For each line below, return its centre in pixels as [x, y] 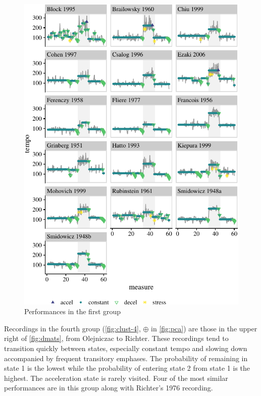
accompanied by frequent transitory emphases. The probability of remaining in [126, 358]
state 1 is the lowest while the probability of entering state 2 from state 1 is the [127, 368]
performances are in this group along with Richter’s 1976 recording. [109, 388]
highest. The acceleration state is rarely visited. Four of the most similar [116, 378]
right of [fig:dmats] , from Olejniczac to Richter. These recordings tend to [116, 338]
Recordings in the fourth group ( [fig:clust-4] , [72, 328]
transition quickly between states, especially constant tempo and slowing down [126, 348]
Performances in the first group [73, 311]
